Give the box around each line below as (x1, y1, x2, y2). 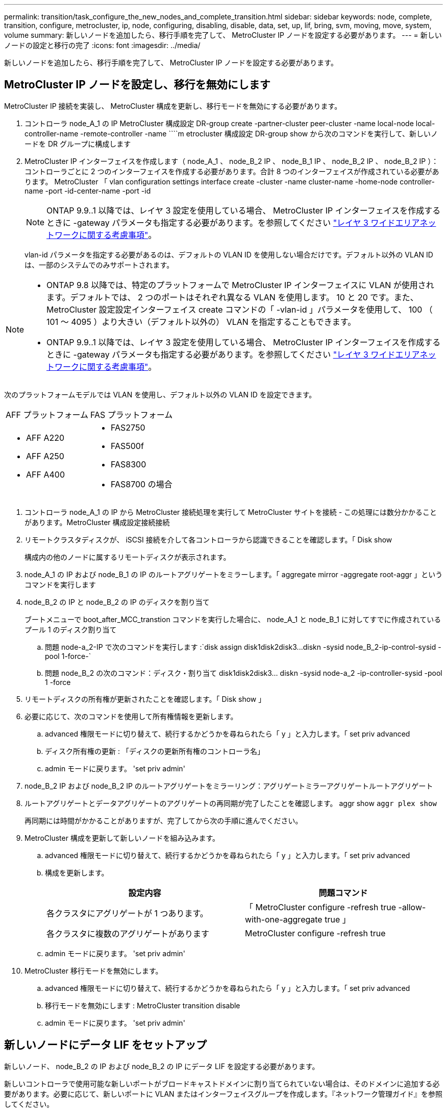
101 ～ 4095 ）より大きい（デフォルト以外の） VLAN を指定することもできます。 (46, 316, 356, 327)
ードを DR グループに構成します (24, 139, 131, 148)
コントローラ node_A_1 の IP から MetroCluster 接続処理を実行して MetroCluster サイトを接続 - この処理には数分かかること (24, 507, 437, 516)
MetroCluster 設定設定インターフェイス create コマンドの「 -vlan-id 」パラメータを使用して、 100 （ (46, 304, 433, 315)
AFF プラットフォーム (6, 409, 88, 420)
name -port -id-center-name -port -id (24, 186, 151, 195)
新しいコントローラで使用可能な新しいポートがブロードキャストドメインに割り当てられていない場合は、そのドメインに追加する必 (4, 1079, 440, 1088)
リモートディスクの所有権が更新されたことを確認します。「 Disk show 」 (24, 694, 266, 703)
